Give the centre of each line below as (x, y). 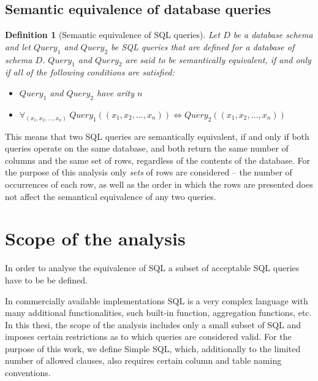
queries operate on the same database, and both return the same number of (147, 148)
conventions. (28, 373)
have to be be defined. (46, 279)
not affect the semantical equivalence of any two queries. (111, 196)
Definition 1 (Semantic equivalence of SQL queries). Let (113, 35)
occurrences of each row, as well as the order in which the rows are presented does (159, 184)
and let (18, 46)
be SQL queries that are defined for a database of (203, 46)
